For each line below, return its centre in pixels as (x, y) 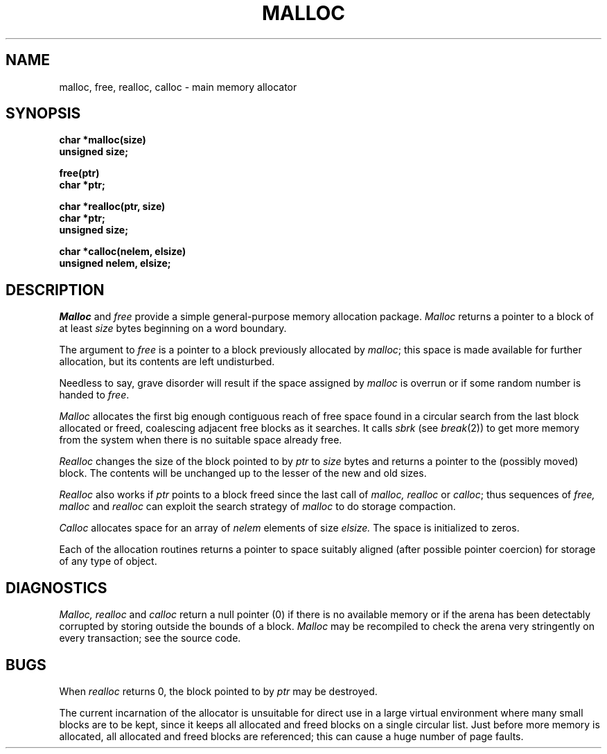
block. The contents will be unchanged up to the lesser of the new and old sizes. (243, 473)
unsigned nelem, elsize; (115, 263)
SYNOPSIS (43, 114)
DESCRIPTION (55, 290)
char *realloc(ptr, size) (112, 207)
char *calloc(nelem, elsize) (123, 252)
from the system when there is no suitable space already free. (201, 440)
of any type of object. (108, 561)
